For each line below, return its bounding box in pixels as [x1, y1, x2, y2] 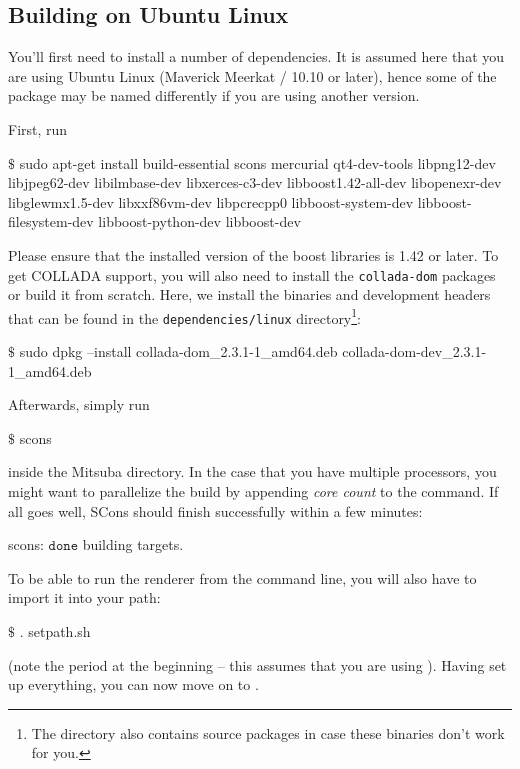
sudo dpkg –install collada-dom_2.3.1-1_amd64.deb [19, 341, 338, 362]
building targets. [82, 534, 184, 555]
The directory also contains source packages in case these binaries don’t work [31, 722, 505, 743]
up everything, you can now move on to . [8, 674, 259, 695]
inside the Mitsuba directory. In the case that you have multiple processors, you [8, 461, 497, 482]
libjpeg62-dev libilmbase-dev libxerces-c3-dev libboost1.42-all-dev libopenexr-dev [8, 172, 502, 193]
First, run [8, 118, 68, 139]
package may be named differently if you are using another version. [8, 85, 420, 106]
